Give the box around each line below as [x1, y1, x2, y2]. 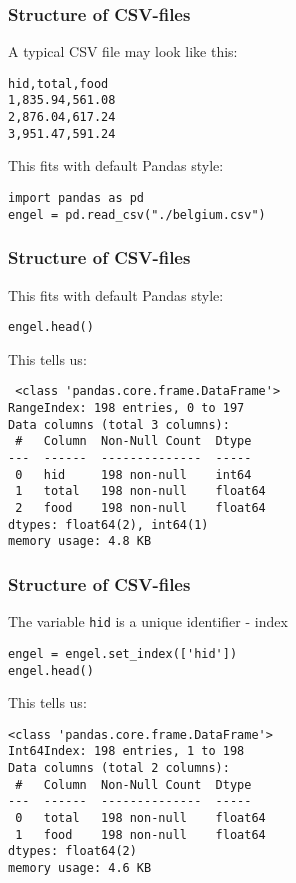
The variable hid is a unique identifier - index [8, 611, 288, 632]
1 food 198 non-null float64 [15, 827, 266, 842]
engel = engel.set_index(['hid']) [8, 646, 238, 661]
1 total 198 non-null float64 [15, 484, 266, 499]
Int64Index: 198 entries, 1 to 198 [8, 744, 245, 759]
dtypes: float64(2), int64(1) [8, 517, 209, 532]
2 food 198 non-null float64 [15, 501, 266, 515]
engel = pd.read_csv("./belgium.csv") [8, 207, 266, 222]
